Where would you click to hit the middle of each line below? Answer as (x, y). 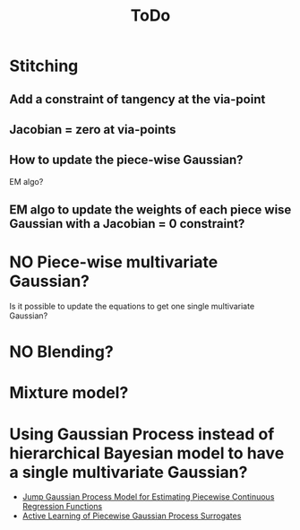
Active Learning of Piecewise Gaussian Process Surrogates (132, 516)
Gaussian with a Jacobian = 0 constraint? (127, 224)
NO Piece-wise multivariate (114, 262)
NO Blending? (61, 352)
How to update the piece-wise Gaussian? (126, 160)
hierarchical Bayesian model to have (147, 453)
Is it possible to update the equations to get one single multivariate (132, 307)
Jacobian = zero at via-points (93, 130)
